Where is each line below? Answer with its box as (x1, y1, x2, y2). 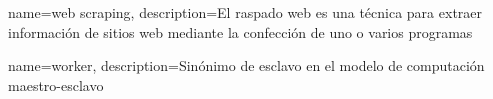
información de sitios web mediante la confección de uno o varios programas (8, 21, 473, 42)
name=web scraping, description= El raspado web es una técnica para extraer (8, 2, 483, 22)
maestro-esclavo (8, 74, 104, 95)
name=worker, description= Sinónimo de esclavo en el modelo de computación (8, 55, 485, 76)
